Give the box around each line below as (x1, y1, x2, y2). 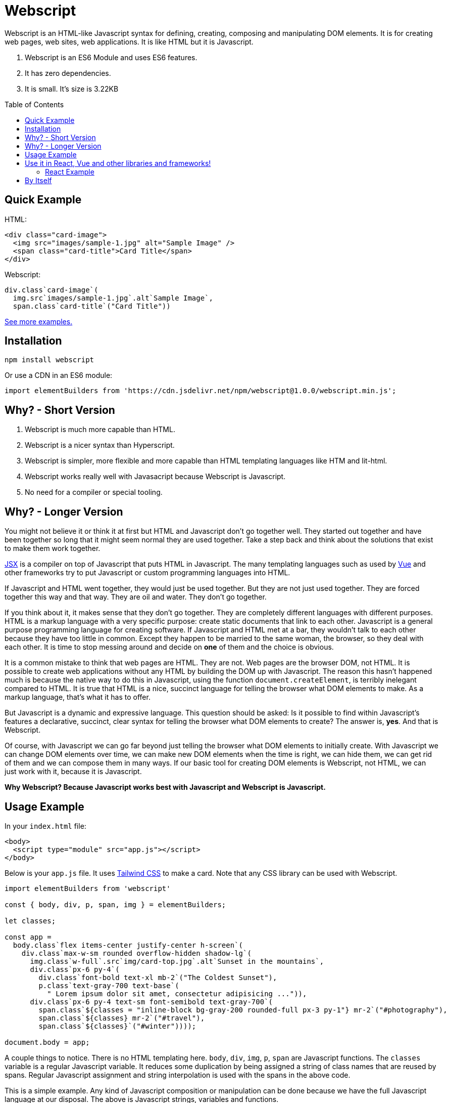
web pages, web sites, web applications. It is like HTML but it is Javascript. (5, 37, 254, 46)
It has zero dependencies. (25, 68, 111, 77)
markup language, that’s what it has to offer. (5, 693, 151, 702)
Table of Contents (5, 100, 64, 109)
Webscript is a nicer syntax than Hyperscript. (25, 441, 175, 450)
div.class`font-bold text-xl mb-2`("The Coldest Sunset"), (38, 973, 277, 982)
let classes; (5, 916, 56, 925)
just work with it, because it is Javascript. (5, 767, 142, 776)
